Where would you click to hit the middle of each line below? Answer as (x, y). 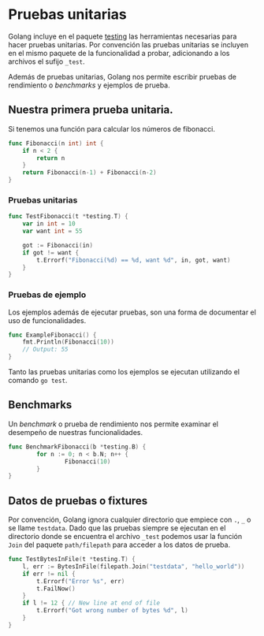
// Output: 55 (45, 350)
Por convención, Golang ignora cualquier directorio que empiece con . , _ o (130, 520)
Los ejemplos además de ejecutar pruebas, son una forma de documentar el (132, 312)
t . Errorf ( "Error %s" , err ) (81, 581)
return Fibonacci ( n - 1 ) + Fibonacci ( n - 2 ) (89, 173)
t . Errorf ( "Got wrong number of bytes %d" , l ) (113, 611)
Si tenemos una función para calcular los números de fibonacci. (112, 128)
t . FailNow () (56, 589)
